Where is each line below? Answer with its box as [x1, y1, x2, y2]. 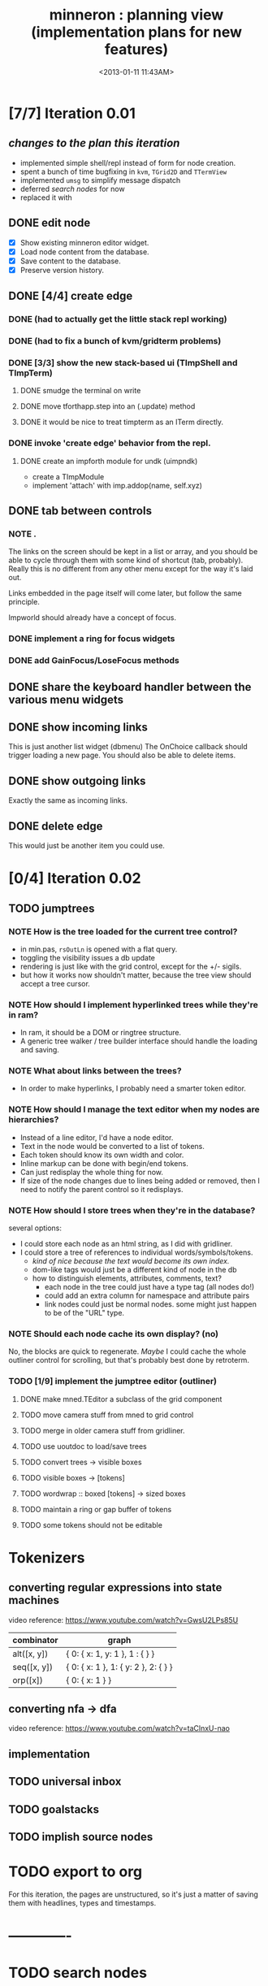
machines [8, 1594, 59, 1607]
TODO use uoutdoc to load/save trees [19, 1441, 148, 1451]
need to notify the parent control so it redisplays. [19, 1184, 184, 1194]
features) [104, 41, 169, 59]
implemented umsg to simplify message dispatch [19, 175, 181, 184]
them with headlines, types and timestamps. [8, 1897, 157, 1907]
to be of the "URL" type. [44, 1308, 124, 1318]
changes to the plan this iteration [8, 137, 180, 150]
